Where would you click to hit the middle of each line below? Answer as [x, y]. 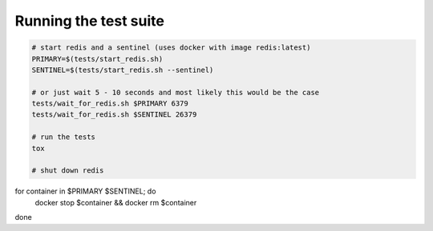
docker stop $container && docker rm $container [116, 202]
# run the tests [64, 137]
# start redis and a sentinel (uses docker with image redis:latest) [171, 48]
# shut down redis [68, 171]
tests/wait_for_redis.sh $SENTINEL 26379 [114, 115]
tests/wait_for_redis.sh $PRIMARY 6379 [110, 104]
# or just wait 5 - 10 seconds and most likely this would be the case [176, 92]
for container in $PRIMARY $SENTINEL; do [85, 191]
